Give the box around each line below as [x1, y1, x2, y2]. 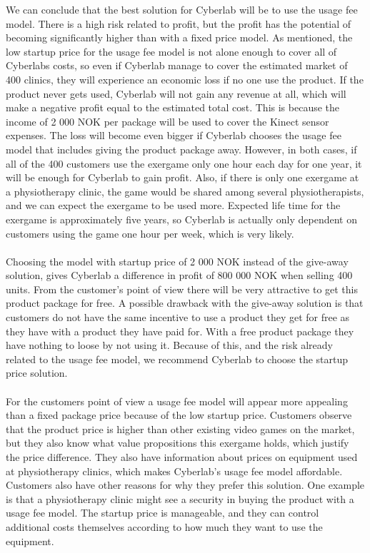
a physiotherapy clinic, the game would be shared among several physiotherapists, [6, 183, 364, 198]
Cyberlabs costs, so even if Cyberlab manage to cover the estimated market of [6, 58, 348, 73]
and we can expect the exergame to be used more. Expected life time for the [6, 198, 341, 213]
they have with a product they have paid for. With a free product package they [6, 323, 354, 338]
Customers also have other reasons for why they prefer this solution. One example [6, 477, 365, 492]
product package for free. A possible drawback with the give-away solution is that [6, 295, 364, 310]
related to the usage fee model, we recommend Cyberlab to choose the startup [6, 351, 349, 366]
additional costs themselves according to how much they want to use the [6, 519, 323, 534]
